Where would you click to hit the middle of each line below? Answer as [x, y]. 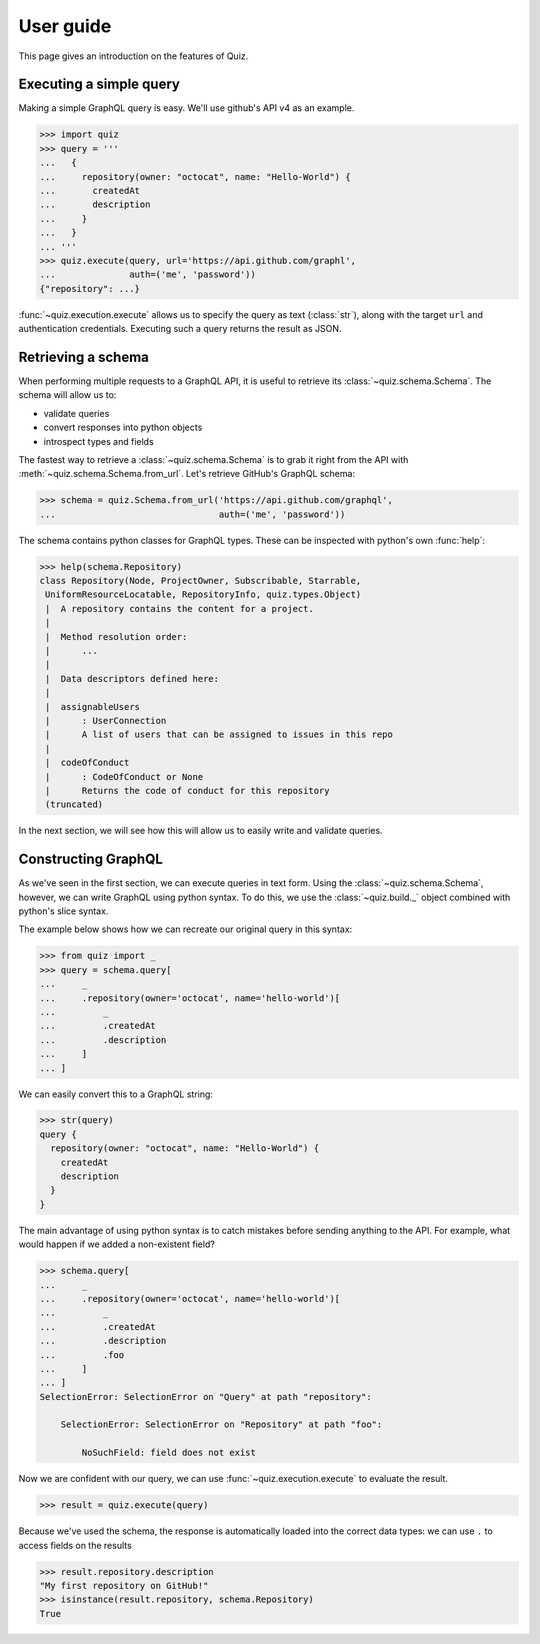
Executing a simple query [99, 84]
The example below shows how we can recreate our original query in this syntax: [185, 929]
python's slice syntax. [63, 911]
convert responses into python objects [123, 427]
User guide [65, 26]
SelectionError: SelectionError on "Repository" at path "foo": [221, 1424]
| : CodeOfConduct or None [124, 776]
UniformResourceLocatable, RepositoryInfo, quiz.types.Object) [203, 594]
